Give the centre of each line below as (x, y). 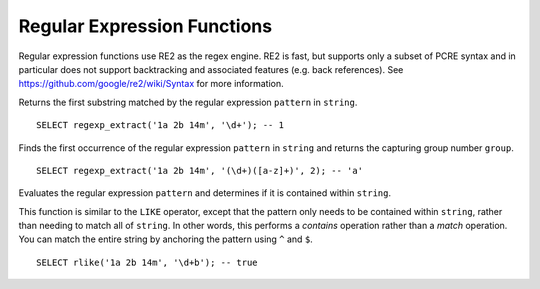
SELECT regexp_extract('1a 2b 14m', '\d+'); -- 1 (160, 125)
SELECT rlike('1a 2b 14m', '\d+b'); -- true (147, 262)
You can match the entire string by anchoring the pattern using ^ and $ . (166, 239)
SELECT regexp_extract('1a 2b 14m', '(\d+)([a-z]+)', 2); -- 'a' (200, 170)
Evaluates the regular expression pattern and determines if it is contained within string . (205, 193)
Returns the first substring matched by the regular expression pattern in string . (188, 102)
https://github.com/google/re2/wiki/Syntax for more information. (151, 84)
